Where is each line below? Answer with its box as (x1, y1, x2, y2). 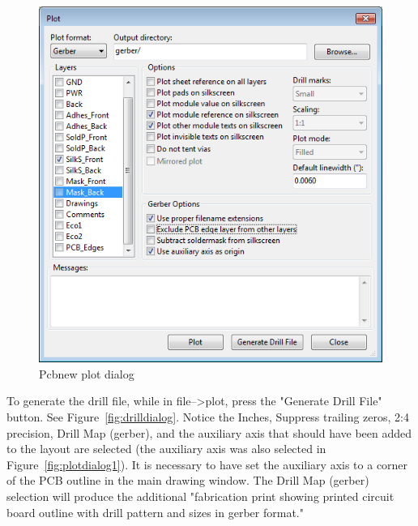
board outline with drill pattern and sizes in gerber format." (6, 503, 304, 520)
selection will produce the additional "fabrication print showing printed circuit (6, 487, 395, 504)
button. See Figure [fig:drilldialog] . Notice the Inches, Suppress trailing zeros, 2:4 (6, 408, 409, 425)
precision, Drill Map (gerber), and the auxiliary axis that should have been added (6, 424, 412, 441)
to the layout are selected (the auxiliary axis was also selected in (6, 440, 326, 457)
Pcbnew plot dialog (39, 365, 134, 382)
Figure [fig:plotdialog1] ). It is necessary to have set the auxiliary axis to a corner (6, 455, 408, 473)
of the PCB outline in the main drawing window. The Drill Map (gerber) (6, 472, 369, 489)
